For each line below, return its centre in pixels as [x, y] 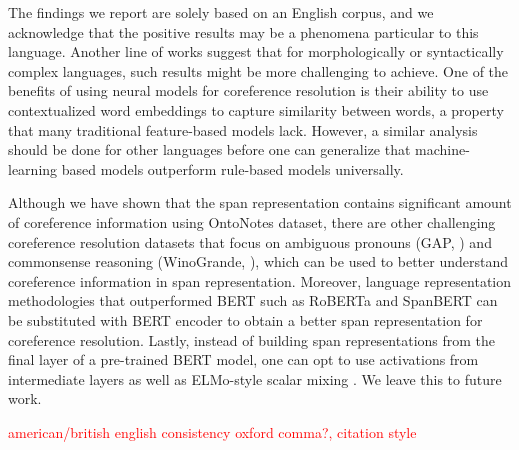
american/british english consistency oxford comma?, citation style [212, 431]
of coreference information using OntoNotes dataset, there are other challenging [252, 221]
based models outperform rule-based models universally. [232, 168]
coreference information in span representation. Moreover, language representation [260, 280]
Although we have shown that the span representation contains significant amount [260, 202]
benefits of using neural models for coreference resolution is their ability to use [248, 90]
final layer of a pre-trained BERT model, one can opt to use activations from [243, 359]
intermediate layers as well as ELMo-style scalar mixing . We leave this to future [255, 378]
